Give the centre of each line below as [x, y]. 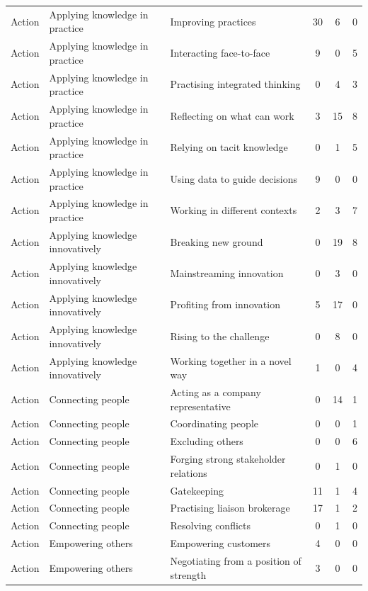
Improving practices [213, 21]
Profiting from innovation [225, 304]
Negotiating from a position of [236, 560]
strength [188, 574]
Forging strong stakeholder [228, 459]
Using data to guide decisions [234, 178]
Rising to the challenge [220, 336]
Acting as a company [215, 392]
